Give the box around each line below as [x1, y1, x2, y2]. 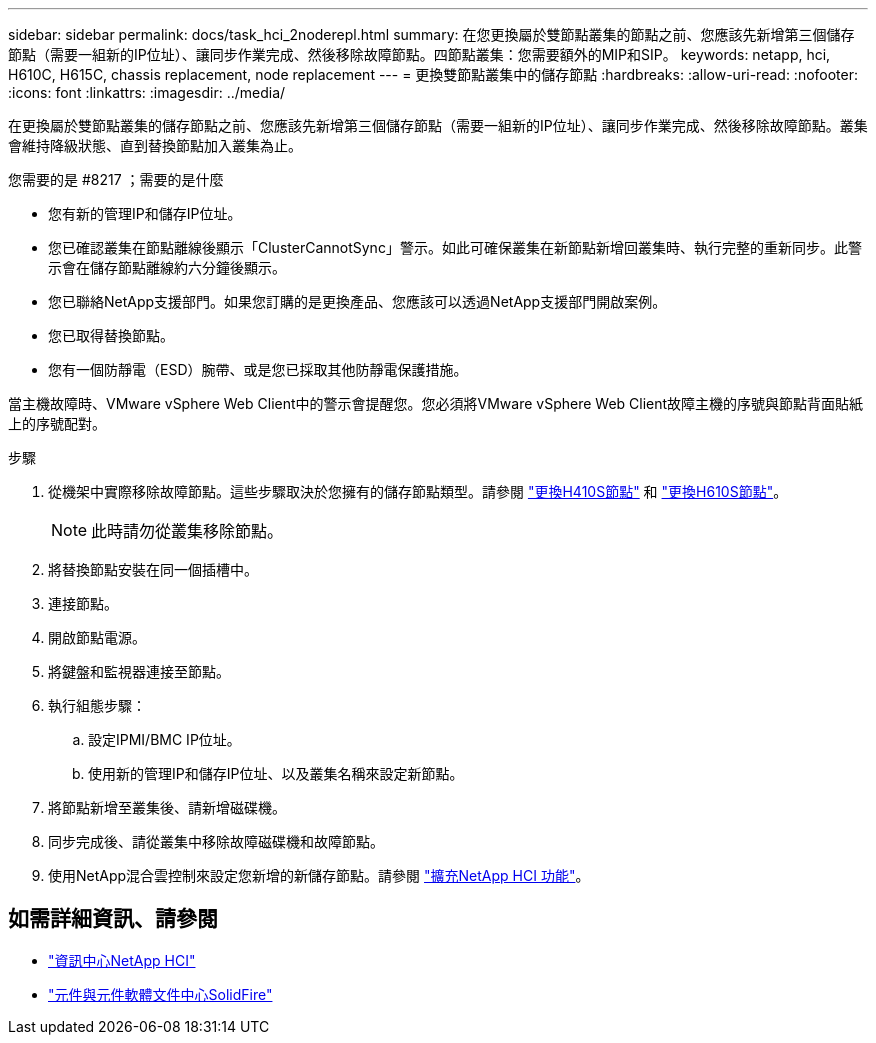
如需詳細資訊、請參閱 [8, 906, 218, 932]
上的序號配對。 [8, 415, 106, 432]
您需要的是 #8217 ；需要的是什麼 [8, 171, 224, 188]
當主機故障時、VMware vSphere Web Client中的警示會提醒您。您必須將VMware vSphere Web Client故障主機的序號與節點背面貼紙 [8, 395, 864, 412]
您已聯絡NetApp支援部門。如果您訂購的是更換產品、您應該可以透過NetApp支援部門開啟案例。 [48, 293, 667, 310]
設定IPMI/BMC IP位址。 [88, 731, 241, 748]
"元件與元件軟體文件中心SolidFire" [48, 985, 273, 1003]
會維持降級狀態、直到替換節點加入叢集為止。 [8, 137, 302, 154]
